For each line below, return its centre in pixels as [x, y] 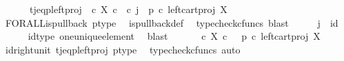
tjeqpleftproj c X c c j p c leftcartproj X [128, 9]
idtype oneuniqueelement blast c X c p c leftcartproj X [174, 36]
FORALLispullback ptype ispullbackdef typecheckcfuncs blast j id [172, 22]
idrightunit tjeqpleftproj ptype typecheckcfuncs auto [123, 49]
